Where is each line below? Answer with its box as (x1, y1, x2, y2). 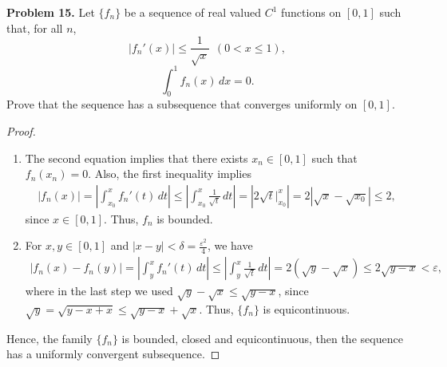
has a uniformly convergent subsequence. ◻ (6, 345, 220, 362)
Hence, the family (6, 330, 93, 346)
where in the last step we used (25, 282, 173, 299)
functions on (281, 4, 342, 20)
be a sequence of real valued (124, 4, 261, 20)
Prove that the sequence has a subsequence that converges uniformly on (6, 96, 358, 112)
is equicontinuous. (263, 300, 350, 317)
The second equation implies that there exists (25, 149, 248, 166)
